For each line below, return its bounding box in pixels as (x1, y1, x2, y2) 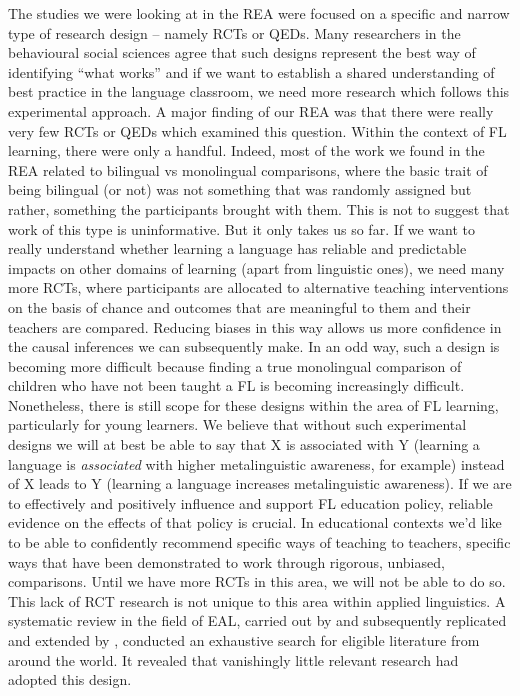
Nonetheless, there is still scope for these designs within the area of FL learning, (8, 394, 499, 415)
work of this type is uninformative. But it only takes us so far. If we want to (8, 218, 475, 239)
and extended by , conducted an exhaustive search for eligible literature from (8, 630, 480, 650)
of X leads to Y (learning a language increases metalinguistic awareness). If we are (8, 473, 512, 494)
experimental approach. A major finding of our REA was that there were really (8, 100, 494, 121)
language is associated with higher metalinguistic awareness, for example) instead (8, 453, 505, 474)
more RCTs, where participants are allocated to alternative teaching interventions (8, 277, 509, 298)
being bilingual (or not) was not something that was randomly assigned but (8, 179, 472, 200)
